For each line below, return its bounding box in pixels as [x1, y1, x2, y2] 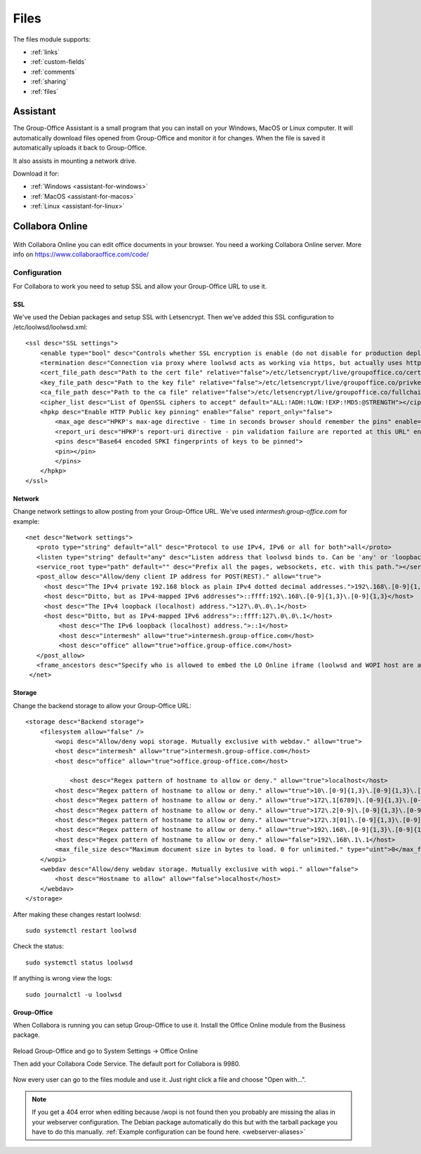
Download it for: [13, 169, 60, 178]
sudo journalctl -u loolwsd [25, 990, 122, 998]
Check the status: [13, 942, 65, 950]
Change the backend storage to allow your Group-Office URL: [13, 701, 192, 710]
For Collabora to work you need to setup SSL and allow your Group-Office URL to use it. [13, 282, 267, 291]
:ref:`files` [30, 87, 59, 95]
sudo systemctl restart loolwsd [25, 927, 137, 934]
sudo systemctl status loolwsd [25, 958, 133, 967]
